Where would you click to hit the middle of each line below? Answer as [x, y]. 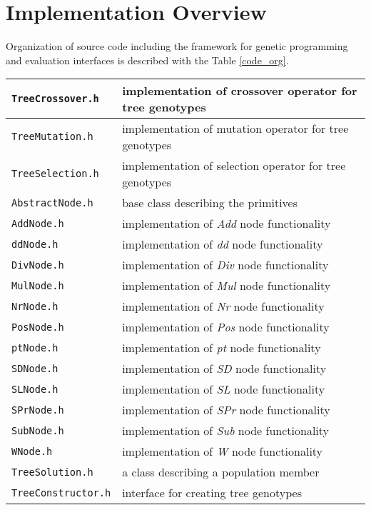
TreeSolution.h [52, 472]
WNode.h [32, 451]
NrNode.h [35, 306]
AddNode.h [38, 223]
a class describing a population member [221, 472]
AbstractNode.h [52, 202]
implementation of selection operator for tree [234, 166]
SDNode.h [35, 368]
